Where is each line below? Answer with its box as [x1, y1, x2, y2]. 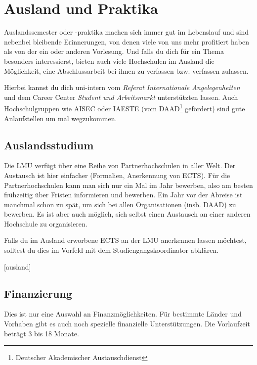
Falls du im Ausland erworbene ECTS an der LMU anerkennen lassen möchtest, [4, 235, 247, 245]
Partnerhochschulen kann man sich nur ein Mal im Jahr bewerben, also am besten [4, 180, 253, 190]
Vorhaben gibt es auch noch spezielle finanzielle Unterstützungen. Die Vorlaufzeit [4, 319, 250, 329]
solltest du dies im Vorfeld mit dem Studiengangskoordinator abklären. [4, 245, 219, 255]
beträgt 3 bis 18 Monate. [4, 328, 79, 338]
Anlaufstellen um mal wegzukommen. [4, 113, 117, 123]
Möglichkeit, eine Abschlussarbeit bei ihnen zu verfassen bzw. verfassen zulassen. [4, 65, 249, 76]
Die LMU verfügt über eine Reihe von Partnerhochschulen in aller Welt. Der [4, 160, 236, 171]
